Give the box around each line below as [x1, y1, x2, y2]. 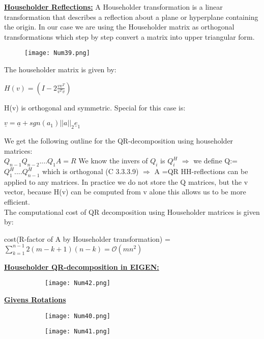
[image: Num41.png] [45, 328, 110, 335]
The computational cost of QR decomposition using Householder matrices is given [4, 206, 260, 217]
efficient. [4, 196, 30, 207]
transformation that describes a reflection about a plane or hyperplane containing [4, 11, 258, 22]
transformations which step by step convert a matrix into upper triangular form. [4, 31, 255, 42]
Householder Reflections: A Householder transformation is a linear [4, 2, 223, 12]
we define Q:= [193, 155, 238, 166]
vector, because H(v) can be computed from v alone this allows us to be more [4, 186, 246, 197]
